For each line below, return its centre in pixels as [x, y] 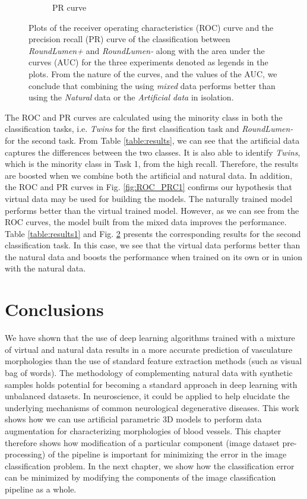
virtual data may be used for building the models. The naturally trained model [149, 198]
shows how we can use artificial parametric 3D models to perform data [133, 419]
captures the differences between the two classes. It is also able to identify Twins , [153, 152]
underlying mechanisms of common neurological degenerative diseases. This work [152, 407]
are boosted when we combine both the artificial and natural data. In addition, [149, 175]
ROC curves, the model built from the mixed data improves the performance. [146, 222]
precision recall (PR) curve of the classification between [129, 39]
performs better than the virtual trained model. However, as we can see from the [152, 210]
